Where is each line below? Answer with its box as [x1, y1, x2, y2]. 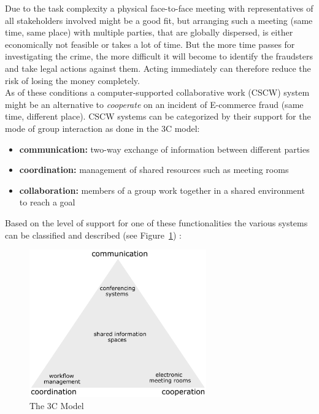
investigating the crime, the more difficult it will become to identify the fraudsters [5, 50, 313, 63]
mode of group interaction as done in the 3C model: [5, 121, 200, 134]
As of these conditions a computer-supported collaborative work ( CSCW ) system [5, 86, 310, 99]
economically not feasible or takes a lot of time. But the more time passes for [5, 37, 295, 50]
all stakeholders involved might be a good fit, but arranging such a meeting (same [5, 13, 313, 26]
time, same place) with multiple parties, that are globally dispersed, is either [5, 26, 293, 39]
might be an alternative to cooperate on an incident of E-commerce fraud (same [5, 98, 304, 110]
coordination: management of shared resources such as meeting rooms [19, 163, 289, 176]
